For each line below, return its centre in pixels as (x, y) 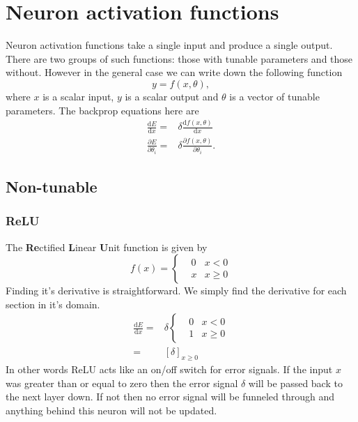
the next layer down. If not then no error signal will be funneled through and (170, 397)
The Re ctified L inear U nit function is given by (107, 247)
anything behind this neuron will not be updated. (111, 410)
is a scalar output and (172, 96)
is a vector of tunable (274, 96)
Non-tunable (52, 187)
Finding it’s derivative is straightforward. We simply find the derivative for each (176, 291)
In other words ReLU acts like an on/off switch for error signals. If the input (169, 369)
